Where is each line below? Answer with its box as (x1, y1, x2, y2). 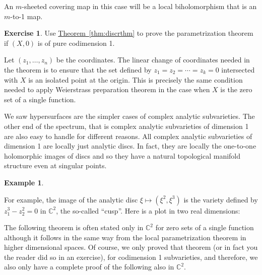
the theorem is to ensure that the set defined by (4, 64, 152, 75)
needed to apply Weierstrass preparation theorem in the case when (4, 84, 210, 95)
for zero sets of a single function (155, 222, 254, 233)
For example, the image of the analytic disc (4, 194, 138, 204)
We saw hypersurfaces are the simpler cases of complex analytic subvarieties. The (4, 111, 255, 121)
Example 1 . (4, 177, 44, 187)
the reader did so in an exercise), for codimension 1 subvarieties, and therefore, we (4, 251, 258, 262)
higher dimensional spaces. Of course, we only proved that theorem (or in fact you (4, 242, 258, 252)
